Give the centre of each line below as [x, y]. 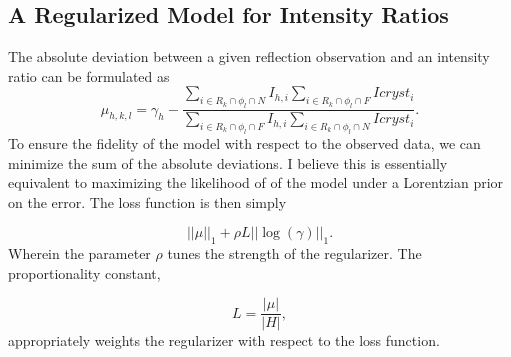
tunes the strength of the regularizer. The [294, 253]
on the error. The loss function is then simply [147, 201]
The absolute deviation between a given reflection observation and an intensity [249, 56]
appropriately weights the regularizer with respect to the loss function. [224, 340]
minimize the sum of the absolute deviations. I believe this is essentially [228, 162]
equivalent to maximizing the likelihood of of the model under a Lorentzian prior [256, 182]
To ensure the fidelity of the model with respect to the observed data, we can [244, 142]
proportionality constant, [84, 272]
